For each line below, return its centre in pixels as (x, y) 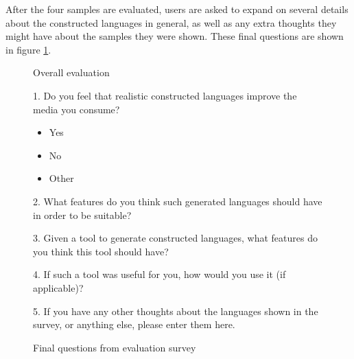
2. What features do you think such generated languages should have (178, 201)
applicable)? (58, 287)
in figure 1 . (28, 49)
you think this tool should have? (101, 251)
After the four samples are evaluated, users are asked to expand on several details (177, 9)
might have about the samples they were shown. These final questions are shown (175, 36)
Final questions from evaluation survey (115, 347)
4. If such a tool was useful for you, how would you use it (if (160, 274)
